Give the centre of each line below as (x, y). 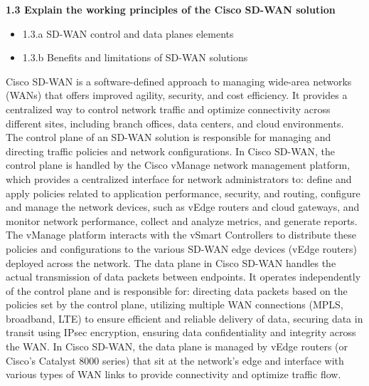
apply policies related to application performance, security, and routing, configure (183, 193)
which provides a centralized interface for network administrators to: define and (179, 178)
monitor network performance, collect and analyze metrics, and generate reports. (182, 220)
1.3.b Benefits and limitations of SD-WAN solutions (135, 57)
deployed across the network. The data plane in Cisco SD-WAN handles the (171, 262)
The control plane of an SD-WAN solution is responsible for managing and (169, 137)
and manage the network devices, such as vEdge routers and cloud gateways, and (183, 207)
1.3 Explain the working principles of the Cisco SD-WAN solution (171, 9)
